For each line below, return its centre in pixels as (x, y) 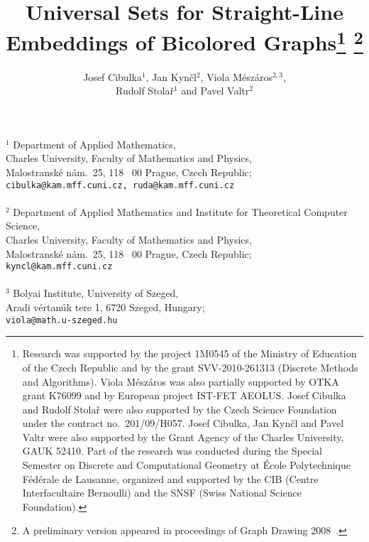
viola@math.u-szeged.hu (62, 320)
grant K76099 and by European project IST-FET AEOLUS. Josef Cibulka (184, 395)
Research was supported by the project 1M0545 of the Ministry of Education (189, 353)
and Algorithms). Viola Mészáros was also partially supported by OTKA (181, 381)
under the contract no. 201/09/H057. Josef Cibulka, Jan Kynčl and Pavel (183, 423)
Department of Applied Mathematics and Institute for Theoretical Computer (180, 211)
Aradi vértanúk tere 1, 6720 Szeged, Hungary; (105, 307)
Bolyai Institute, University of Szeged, (96, 293)
